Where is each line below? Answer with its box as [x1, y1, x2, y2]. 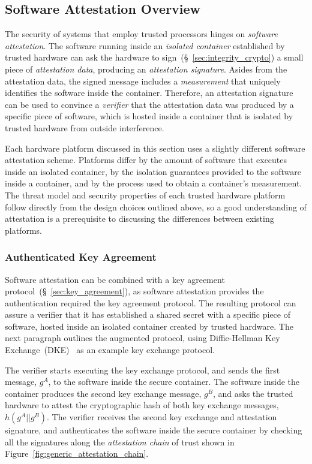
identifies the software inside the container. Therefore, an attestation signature [5, 86, 293, 99]
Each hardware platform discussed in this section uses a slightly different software [5, 141, 305, 154]
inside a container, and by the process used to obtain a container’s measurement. [5, 177, 302, 189]
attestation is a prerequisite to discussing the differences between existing [5, 212, 274, 225]
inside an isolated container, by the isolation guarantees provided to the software [5, 165, 302, 177]
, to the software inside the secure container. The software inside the [48, 375, 300, 388]
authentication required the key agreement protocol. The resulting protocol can [5, 296, 296, 309]
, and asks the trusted [212, 387, 293, 399]
